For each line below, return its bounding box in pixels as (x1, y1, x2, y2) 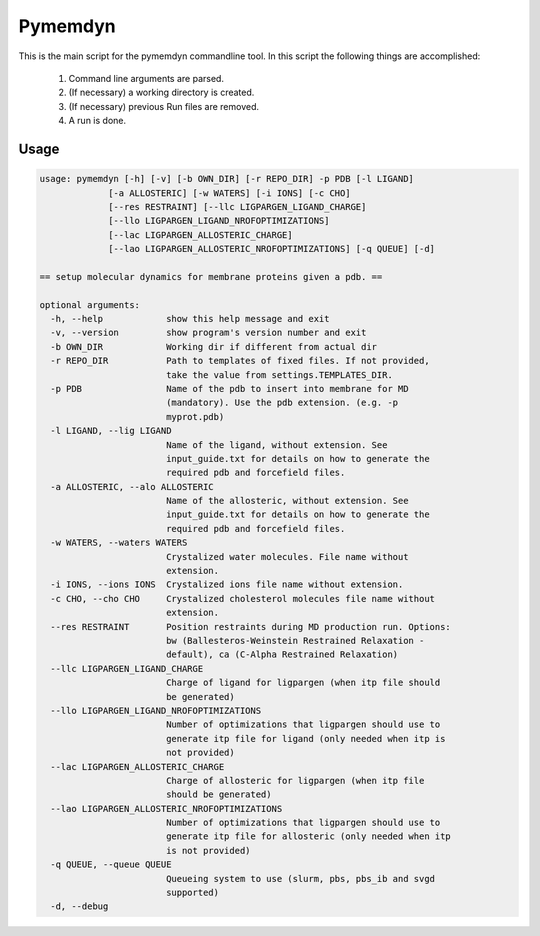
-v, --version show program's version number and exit (50, 327, 367, 339)
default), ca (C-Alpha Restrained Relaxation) (165, 649, 399, 660)
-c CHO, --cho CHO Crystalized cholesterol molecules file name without (50, 593, 435, 604)
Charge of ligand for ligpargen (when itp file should (165, 677, 441, 689)
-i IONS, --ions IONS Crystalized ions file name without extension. (50, 579, 404, 590)
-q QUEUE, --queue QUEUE (50, 859, 172, 870)
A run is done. (68, 115, 127, 127)
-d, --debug (50, 901, 109, 912)
